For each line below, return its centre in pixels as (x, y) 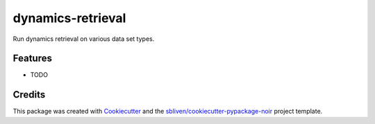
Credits (29, 95)
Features (32, 59)
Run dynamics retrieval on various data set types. (84, 39)
